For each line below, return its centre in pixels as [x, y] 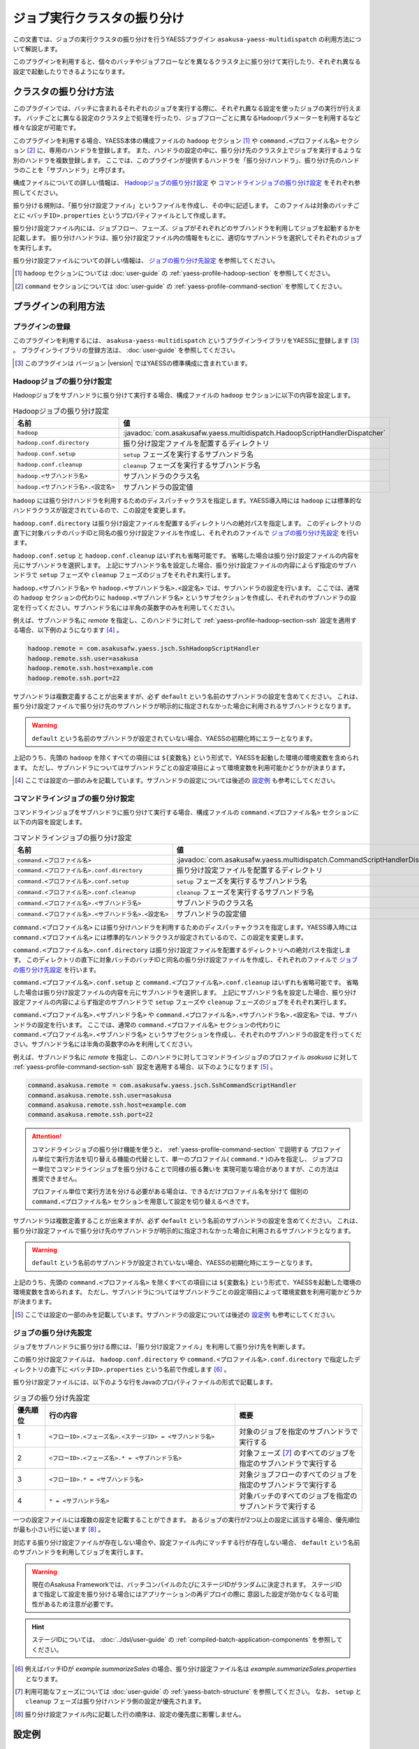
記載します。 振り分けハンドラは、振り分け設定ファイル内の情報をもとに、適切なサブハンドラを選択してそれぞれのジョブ [188, 238]
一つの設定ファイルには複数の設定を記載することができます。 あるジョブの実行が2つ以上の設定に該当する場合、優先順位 [187, 1520]
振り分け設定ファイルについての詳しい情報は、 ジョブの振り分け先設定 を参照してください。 [146, 261]
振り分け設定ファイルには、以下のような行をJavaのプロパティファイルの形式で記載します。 [145, 1382]
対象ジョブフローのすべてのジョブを [298, 1474]
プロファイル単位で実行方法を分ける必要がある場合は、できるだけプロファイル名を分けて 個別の [170, 1191]
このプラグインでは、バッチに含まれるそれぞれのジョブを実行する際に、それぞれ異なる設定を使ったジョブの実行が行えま [187, 108]
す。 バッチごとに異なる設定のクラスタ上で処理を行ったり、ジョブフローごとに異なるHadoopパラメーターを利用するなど [187, 118]
